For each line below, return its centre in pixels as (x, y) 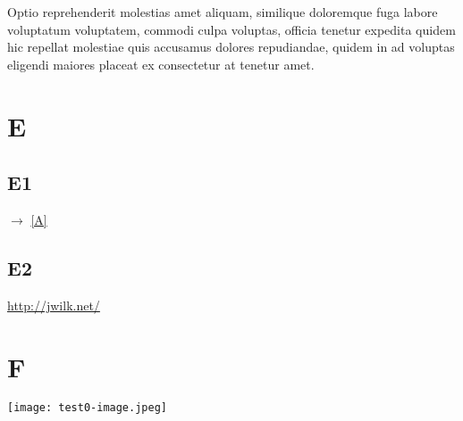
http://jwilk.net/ (54, 305)
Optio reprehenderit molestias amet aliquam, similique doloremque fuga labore (223, 12)
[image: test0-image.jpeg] (87, 408)
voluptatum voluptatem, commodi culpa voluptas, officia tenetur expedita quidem (231, 29)
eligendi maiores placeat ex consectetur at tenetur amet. (161, 64)
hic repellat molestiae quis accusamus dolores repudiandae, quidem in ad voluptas (231, 47)
